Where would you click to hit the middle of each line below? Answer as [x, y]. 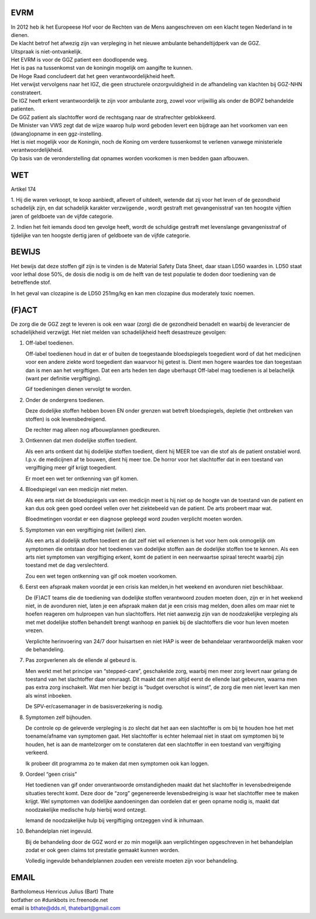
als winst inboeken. [49, 695]
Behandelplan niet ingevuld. [59, 831]
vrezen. [35, 630]
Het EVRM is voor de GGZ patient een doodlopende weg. [80, 60]
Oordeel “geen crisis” [51, 774]
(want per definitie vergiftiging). [63, 378]
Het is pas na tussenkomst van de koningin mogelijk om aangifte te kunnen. [102, 68]
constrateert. [26, 92]
